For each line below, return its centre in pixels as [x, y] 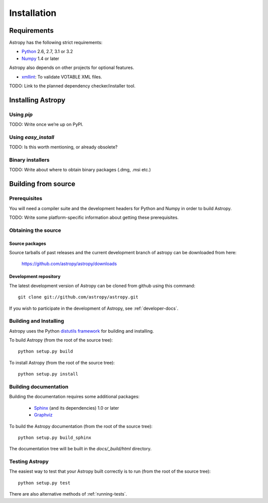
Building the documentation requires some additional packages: [74, 397]
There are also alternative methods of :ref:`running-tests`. [68, 494]
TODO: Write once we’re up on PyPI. [46, 125]
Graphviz [43, 415]
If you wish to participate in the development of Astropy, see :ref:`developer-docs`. [94, 308]
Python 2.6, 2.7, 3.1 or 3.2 [47, 52]
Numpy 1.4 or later [40, 58]
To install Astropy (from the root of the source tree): [62, 362]
